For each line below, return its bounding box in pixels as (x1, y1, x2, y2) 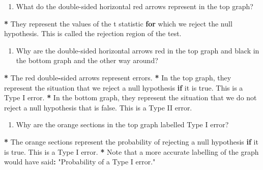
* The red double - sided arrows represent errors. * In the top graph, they (4, 72, 231, 82)
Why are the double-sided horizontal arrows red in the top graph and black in (16, 45, 259, 55)
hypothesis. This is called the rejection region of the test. (4, 28, 182, 39)
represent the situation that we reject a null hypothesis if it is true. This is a (4, 82, 243, 93)
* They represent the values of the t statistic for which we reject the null (4, 18, 232, 29)
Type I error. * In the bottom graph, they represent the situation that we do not (4, 92, 257, 103)
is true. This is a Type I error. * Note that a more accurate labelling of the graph (4, 146, 259, 157)
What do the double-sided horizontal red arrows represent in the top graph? (16, 1, 253, 11)
